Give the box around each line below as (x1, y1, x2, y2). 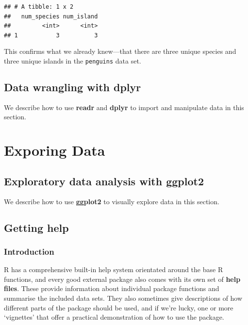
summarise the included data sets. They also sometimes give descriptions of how (4, 292, 243, 303)
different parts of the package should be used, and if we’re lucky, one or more (4, 302, 233, 312)
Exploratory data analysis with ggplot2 (4, 173, 204, 188)
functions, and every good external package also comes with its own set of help (4, 274, 241, 284)
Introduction (4, 245, 54, 257)
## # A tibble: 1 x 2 (4, 3, 74, 10)
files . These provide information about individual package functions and (4, 283, 219, 293)
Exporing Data (4, 140, 105, 160)
